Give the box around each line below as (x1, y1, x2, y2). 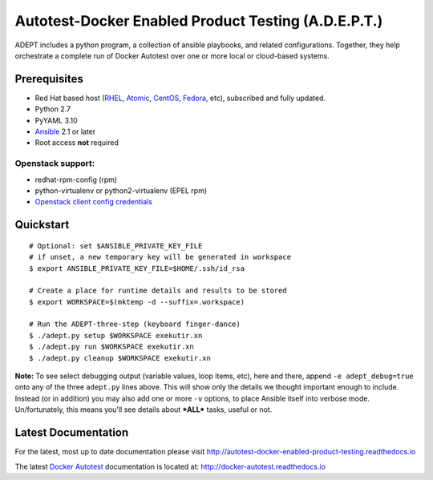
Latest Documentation (14, 426, 129, 440)
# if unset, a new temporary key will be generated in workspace (29, 252, 292, 262)
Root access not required (34, 138, 119, 147)
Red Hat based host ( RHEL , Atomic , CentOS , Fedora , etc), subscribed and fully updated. (34, 93, 326, 103)
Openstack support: (14, 158, 95, 169)
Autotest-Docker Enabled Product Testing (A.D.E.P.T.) (14, 12, 383, 30)
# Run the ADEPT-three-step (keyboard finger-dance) (29, 320, 241, 329)
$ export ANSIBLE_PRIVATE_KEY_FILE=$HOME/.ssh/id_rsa (29, 264, 245, 272)
